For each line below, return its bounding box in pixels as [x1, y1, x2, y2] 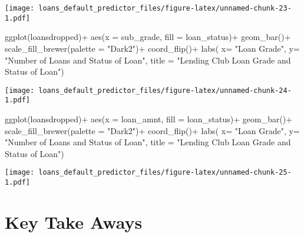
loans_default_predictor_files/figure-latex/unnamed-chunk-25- [38, 168, 292, 177]
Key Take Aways [5, 209, 143, 233]
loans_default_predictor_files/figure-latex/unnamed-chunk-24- [38, 86, 292, 95]
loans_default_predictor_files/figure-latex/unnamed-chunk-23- [38, 4, 292, 12]
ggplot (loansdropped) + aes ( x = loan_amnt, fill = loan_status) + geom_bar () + [5, 113, 293, 125]
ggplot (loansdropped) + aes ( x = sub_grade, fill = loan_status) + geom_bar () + [5, 31, 291, 43]
